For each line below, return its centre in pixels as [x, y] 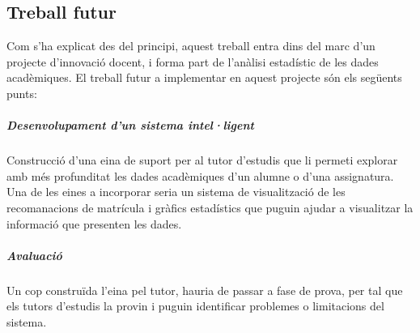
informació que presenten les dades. [94, 223]
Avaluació [34, 255]
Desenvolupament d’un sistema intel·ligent [130, 125]
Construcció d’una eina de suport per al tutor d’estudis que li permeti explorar [202, 160]
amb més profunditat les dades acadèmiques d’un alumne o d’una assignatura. [200, 175]
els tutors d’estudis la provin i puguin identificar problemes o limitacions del [195, 306]
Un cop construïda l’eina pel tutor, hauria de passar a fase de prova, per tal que [205, 290]
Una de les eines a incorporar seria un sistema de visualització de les [176, 192]
